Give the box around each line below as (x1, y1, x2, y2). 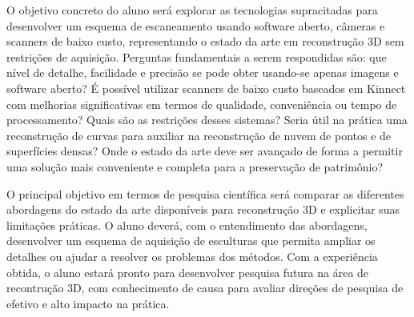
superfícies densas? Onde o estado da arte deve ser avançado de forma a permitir (6, 142, 403, 159)
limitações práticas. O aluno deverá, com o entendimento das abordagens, (6, 216, 368, 233)
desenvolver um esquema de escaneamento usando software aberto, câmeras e (6, 17, 385, 34)
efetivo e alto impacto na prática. (6, 295, 170, 311)
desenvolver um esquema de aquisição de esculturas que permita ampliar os (6, 232, 376, 249)
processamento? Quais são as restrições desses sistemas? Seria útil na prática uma (6, 111, 408, 128)
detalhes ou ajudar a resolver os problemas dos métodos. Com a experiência (6, 247, 378, 264)
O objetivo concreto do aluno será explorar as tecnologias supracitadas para (6, 2, 378, 18)
